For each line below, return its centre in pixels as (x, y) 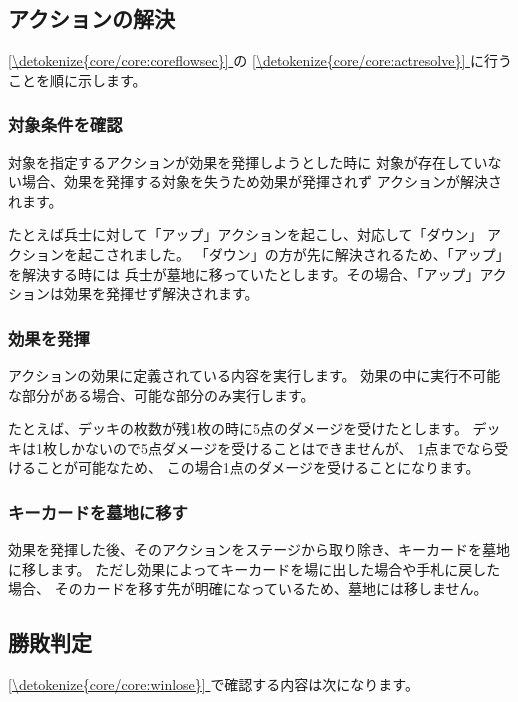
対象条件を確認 (65, 124)
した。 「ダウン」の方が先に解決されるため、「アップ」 (328, 253)
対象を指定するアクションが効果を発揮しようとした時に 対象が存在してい (248, 161)
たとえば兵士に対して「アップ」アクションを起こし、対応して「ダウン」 (245, 234)
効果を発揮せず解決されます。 (161, 293)
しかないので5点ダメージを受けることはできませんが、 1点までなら (275, 447)
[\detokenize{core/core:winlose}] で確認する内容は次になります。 (213, 684)
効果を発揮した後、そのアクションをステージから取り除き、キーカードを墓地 (259, 549)
